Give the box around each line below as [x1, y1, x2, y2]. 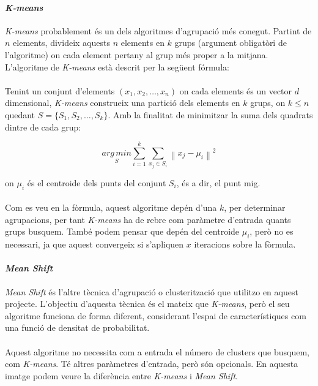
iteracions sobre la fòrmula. [194, 238, 296, 251]
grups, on [250, 96, 286, 109]
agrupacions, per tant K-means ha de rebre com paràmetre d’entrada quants [5, 213, 291, 225]
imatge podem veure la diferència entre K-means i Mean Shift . [5, 369, 238, 382]
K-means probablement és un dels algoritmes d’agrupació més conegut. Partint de [5, 24, 312, 37]
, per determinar [224, 201, 286, 214]
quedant [5, 108, 35, 121]
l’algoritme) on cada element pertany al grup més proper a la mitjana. [5, 48, 268, 61]
